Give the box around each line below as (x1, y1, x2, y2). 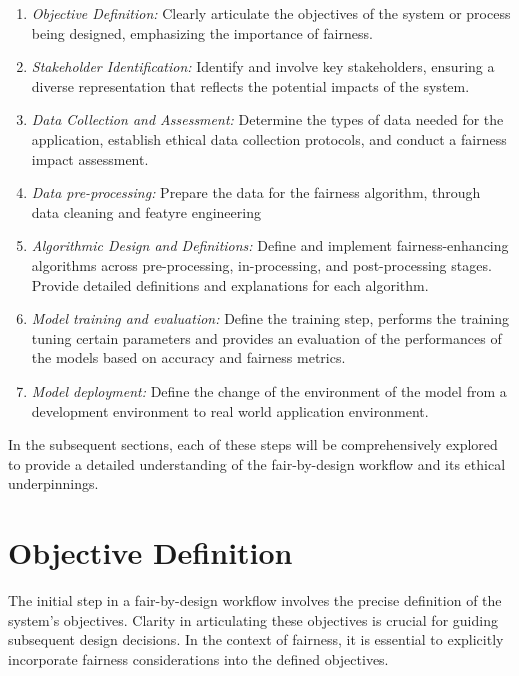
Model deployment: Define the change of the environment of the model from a (31, 380, 507, 401)
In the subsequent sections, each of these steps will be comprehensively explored (8, 434, 498, 455)
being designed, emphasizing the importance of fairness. (31, 22, 373, 43)
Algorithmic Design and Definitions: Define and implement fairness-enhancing (31, 235, 509, 256)
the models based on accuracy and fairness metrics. (31, 347, 346, 368)
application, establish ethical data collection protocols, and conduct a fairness (31, 128, 507, 149)
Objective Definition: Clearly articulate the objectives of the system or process (31, 3, 511, 23)
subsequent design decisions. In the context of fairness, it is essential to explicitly (8, 629, 504, 650)
